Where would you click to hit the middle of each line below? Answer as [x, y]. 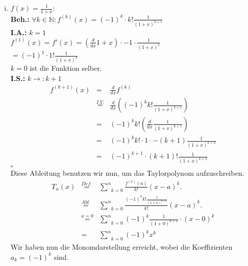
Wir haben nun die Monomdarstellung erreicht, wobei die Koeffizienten [121, 247]
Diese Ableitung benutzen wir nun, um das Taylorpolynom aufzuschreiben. [127, 173]
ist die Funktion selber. [66, 68]
